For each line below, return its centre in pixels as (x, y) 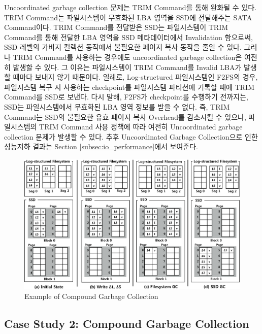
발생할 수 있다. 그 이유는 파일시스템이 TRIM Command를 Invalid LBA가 (127, 67)
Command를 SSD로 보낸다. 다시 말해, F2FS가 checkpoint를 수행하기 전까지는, (126, 97)
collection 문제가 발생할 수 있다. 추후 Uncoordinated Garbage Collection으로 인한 (131, 136)
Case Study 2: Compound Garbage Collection (127, 324)
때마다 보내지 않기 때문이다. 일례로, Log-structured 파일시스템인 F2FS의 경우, (135, 77)
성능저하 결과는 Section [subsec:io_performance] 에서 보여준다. (101, 146)
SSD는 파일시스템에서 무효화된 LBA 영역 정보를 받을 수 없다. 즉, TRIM (117, 106)
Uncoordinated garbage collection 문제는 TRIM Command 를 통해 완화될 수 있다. (130, 7)
